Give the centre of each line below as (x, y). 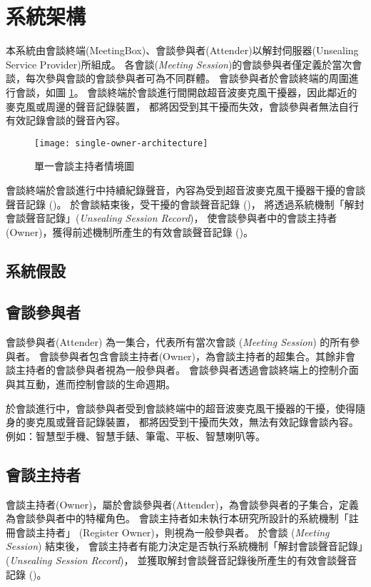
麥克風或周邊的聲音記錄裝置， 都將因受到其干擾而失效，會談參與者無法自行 (182, 106)
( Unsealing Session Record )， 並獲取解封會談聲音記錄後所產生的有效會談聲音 (182, 560)
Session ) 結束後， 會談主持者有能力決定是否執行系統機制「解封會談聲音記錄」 (184, 546)
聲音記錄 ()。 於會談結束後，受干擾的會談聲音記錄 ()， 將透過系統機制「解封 (185, 204)
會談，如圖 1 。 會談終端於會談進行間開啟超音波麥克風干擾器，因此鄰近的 (186, 92)
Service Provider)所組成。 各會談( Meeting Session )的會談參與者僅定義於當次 (179, 64)
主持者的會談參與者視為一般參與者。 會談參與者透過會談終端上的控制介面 (187, 370)
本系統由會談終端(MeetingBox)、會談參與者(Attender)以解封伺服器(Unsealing (182, 50)
